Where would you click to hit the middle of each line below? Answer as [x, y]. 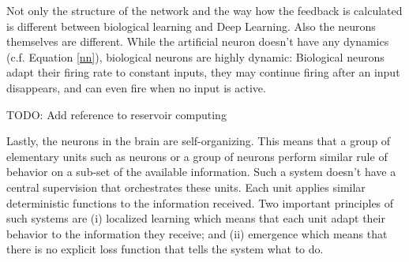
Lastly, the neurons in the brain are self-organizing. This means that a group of [199, 141]
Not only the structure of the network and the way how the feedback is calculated [204, 10]
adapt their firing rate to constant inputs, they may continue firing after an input [203, 72]
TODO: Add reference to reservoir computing [116, 114]
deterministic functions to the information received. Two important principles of [200, 202]
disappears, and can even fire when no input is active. [136, 87]
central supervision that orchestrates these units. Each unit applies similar [186, 187]
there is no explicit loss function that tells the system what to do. [165, 249]
